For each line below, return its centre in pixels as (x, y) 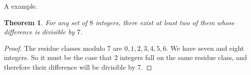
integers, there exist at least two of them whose (165, 22)
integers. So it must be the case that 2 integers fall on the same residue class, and (125, 57)
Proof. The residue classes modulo (54, 48)
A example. (21, 6)
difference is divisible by (39, 32)
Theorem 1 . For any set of (46, 22)
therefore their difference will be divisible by (70, 67)
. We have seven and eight (205, 48)
